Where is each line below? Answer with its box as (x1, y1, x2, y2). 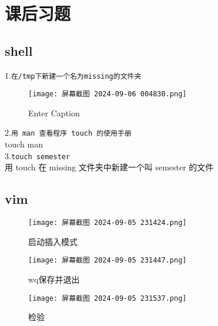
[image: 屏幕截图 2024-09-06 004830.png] (28, 90, 187, 99)
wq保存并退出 (28, 273, 80, 285)
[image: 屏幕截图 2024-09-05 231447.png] (28, 256, 187, 265)
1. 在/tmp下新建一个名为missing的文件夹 (5, 69, 142, 81)
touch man (5, 138, 43, 150)
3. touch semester (5, 149, 71, 162)
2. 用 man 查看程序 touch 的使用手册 (5, 126, 132, 139)
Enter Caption (28, 106, 80, 119)
